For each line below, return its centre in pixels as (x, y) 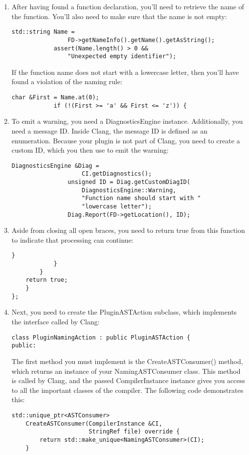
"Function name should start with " (141, 198)
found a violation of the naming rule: (67, 81)
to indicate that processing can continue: (72, 239)
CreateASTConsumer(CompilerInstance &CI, (94, 423)
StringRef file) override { (134, 432)
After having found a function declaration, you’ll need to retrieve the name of (128, 6)
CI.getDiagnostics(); (117, 174)
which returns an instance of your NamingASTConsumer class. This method (126, 371)
